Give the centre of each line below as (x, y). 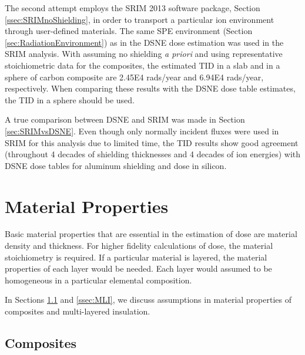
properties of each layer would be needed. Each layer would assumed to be (138, 268)
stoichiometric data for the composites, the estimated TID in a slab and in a (143, 65)
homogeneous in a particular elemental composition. (98, 280)
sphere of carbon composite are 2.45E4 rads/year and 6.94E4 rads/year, (134, 77)
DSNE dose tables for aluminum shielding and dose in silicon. (116, 165)
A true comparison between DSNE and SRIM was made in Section (125, 119)
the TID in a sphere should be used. (70, 99)
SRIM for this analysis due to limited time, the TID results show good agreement (152, 142)
